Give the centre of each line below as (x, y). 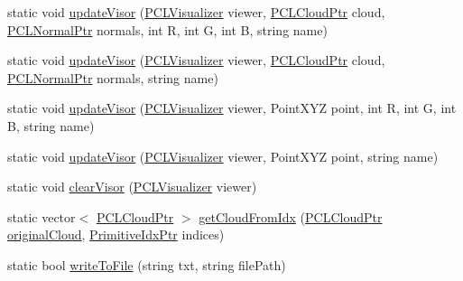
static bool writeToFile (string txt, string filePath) (147, 264)
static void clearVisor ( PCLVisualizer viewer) (132, 187)
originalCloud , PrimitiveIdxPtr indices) (116, 234)
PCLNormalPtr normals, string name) (113, 77)
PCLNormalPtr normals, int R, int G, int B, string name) (167, 29)
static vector (42, 216)
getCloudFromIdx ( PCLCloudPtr (291, 216)
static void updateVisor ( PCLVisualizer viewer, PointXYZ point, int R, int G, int (232, 108)
